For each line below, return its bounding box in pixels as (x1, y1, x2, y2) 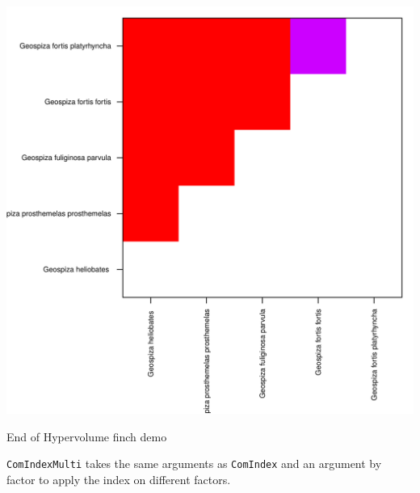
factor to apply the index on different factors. (6, 470, 231, 487)
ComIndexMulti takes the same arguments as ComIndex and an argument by (6, 455, 382, 472)
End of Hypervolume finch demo (6, 428, 167, 445)
